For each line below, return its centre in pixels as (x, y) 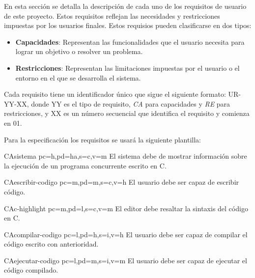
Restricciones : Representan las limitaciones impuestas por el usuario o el (127, 68)
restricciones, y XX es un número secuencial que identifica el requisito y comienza (127, 113)
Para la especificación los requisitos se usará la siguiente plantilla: (103, 139)
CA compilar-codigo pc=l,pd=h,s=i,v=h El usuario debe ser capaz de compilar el (126, 234)
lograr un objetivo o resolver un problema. (79, 51)
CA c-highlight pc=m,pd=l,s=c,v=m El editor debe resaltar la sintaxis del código (126, 208)
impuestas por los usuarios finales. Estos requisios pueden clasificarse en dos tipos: (128, 25)
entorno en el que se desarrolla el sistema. (78, 77)
